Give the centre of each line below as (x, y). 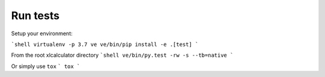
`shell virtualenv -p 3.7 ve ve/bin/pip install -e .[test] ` (105, 44)
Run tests (35, 16)
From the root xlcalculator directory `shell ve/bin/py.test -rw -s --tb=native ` (122, 55)
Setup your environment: (42, 33)
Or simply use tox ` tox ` (46, 66)
